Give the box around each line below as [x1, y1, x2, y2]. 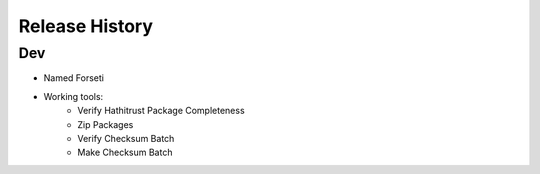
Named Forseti [43, 72, 105, 84]
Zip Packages [77, 118, 134, 130]
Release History [18, 15, 154, 37]
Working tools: [43, 90, 104, 102]
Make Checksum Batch [77, 146, 173, 159]
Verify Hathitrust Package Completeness [77, 105, 245, 117]
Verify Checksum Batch [77, 132, 175, 144]
